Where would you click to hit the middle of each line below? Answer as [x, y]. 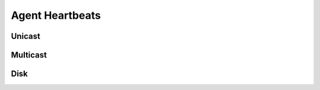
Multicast [29, 55]
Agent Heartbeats [56, 15]
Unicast [26, 36]
